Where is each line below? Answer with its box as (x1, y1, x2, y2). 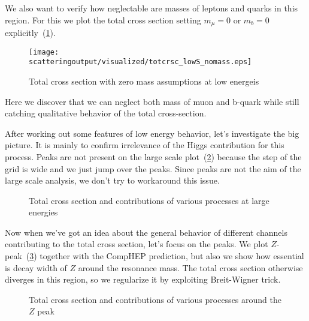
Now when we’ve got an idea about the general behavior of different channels (5, 226, 287, 238)
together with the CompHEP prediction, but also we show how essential (40, 250, 304, 262)
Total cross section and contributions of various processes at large (29, 194, 269, 206)
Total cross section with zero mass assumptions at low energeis (29, 74, 259, 87)
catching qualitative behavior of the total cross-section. (5, 107, 207, 119)
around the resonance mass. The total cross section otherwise (78, 261, 303, 274)
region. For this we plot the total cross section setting (5, 13, 201, 26)
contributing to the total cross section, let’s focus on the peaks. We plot (5, 238, 268, 250)
